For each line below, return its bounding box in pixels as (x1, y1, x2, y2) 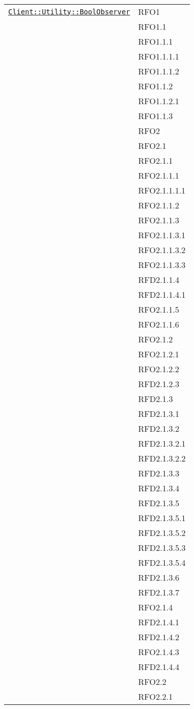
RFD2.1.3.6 (138, 571, 180, 583)
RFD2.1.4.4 (138, 661, 180, 673)
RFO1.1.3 (138, 110, 173, 122)
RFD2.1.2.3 (138, 378, 180, 390)
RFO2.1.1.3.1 (138, 229, 186, 241)
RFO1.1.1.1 (138, 50, 179, 62)
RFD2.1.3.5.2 (138, 527, 186, 539)
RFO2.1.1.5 (138, 303, 179, 315)
